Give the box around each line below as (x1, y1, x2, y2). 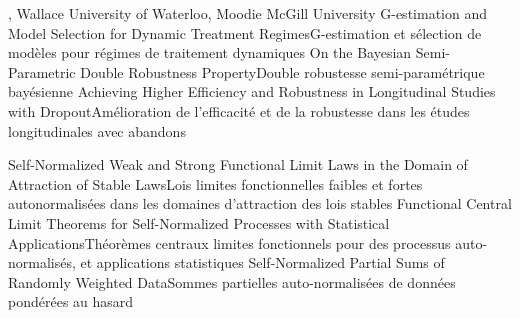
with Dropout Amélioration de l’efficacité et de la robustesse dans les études (8, 100, 470, 121)
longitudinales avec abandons (8, 120, 186, 141)
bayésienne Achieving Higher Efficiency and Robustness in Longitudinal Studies (8, 81, 496, 102)
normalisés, (8, 252, 76, 273)
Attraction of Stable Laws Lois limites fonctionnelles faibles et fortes (8, 173, 423, 194)
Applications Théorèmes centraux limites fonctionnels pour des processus (8, 232, 451, 253)
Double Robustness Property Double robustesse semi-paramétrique (80, 61, 485, 82)
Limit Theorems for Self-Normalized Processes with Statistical (8, 212, 390, 233)
